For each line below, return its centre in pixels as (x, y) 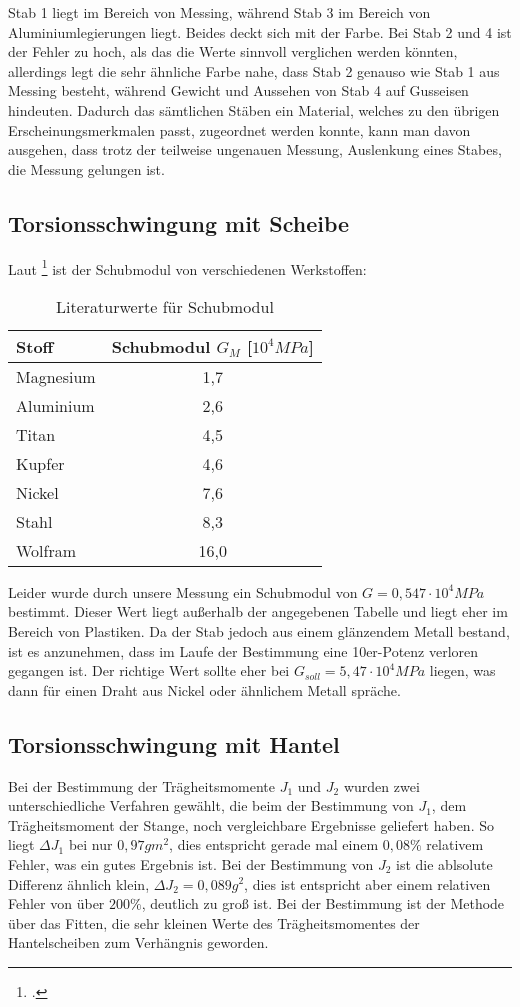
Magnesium (56, 376)
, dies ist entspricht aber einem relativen (367, 883)
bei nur (90, 844)
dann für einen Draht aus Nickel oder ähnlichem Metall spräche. (204, 689)
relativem (455, 844)
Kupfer (40, 463)
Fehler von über (56, 903)
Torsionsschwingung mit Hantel (174, 743)
